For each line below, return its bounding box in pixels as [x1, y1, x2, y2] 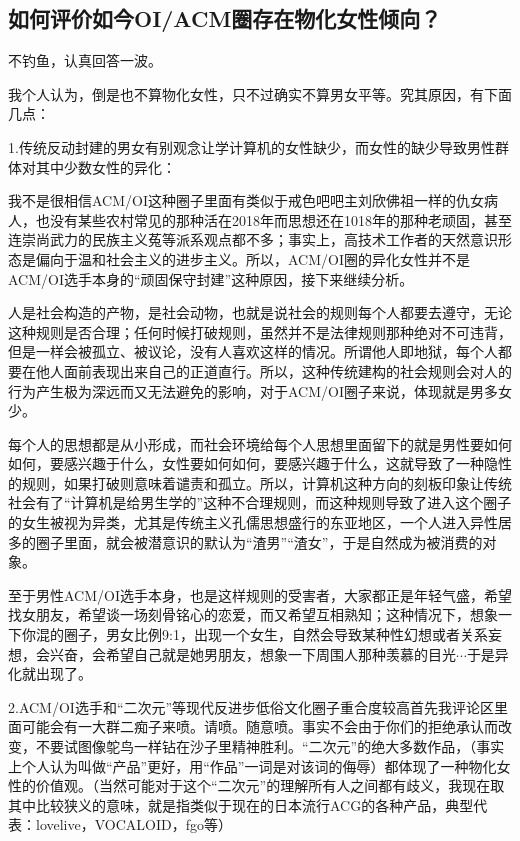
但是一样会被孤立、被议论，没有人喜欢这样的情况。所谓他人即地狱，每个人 [8, 341, 498, 362]
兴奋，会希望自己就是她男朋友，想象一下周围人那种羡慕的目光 [49, 643, 456, 664]
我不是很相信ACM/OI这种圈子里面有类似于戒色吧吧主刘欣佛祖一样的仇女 [8, 190, 484, 211]
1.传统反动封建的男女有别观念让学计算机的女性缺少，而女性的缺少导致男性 [8, 136, 495, 157]
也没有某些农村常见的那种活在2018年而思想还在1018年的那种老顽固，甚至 [35, 209, 512, 230]
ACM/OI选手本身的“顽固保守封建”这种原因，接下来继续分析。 [8, 268, 414, 289]
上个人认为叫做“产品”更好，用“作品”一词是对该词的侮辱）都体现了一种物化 [8, 755, 497, 776]
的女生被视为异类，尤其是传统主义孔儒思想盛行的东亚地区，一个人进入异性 [8, 512, 498, 533]
